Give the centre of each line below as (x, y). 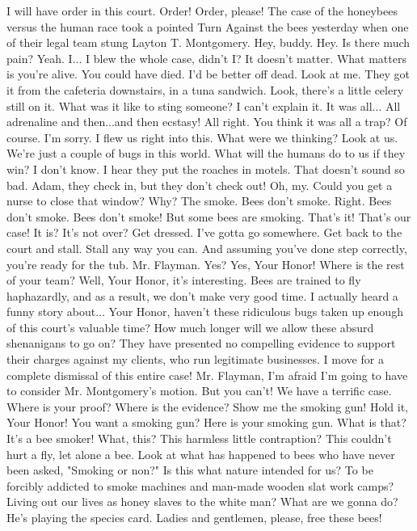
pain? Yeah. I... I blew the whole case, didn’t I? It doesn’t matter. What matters (206, 58)
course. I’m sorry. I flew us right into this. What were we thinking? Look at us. (202, 137)
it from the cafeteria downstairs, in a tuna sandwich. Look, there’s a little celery (205, 89)
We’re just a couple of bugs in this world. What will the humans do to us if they (206, 153)
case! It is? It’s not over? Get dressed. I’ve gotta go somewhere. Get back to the (204, 232)
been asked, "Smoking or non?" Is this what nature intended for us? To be (190, 470)
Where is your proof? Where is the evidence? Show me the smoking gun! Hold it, (207, 406)
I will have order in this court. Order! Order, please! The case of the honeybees (202, 11)
